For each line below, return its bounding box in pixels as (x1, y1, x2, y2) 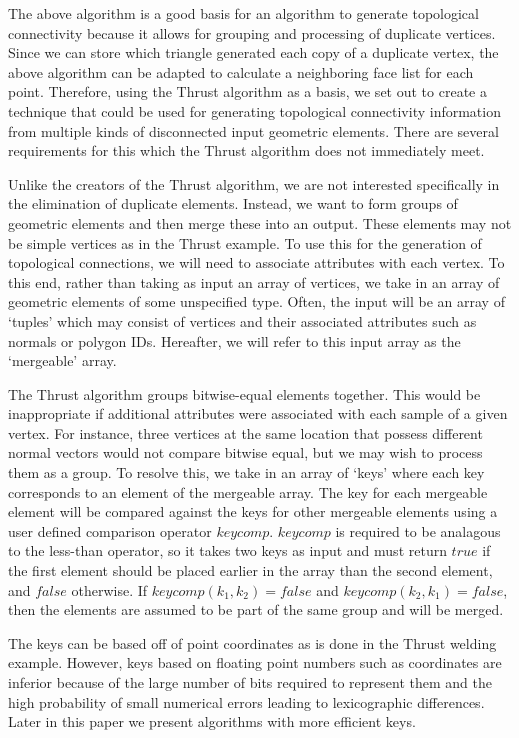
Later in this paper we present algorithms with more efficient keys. (8, 711, 416, 732)
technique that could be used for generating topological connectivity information (8, 100, 501, 121)
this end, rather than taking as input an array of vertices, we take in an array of (8, 271, 500, 292)
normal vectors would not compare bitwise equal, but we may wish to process (8, 442, 483, 463)
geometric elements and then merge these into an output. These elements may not (8, 212, 512, 233)
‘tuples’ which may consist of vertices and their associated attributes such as (8, 310, 477, 331)
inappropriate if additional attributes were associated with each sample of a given (8, 403, 508, 424)
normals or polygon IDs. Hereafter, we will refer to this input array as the (8, 330, 461, 351)
